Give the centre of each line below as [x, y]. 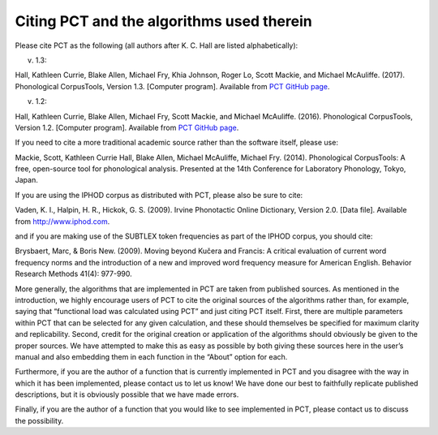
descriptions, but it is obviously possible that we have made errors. [127, 394]
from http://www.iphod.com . [62, 221]
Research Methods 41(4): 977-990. [74, 274]
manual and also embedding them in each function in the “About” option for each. [151, 356]
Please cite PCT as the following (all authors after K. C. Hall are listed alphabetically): [157, 45]
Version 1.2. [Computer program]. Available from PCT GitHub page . [127, 127]
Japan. [26, 180]
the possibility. [39, 420]
